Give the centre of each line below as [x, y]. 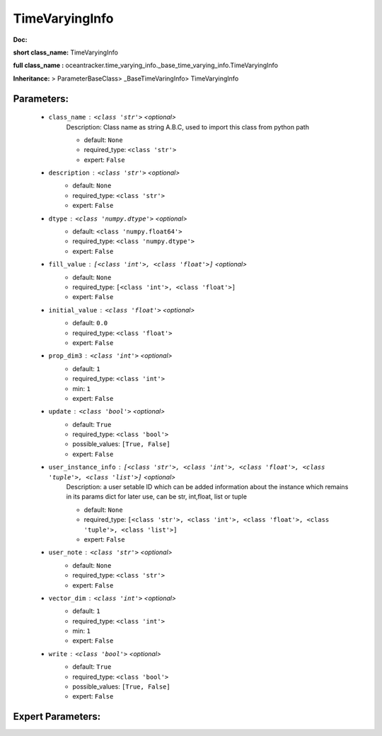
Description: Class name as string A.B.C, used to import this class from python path [187, 127]
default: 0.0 [90, 323]
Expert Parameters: [57, 717]
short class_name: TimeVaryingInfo [65, 52]
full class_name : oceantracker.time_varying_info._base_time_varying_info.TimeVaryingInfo [146, 65]
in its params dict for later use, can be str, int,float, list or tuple [157, 497]
